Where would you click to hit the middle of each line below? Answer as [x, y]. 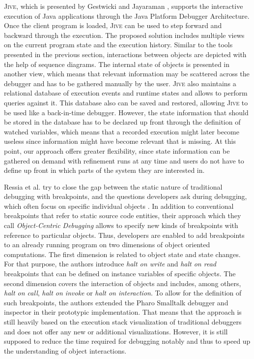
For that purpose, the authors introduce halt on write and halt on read [110, 264]
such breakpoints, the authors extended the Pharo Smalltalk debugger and [116, 302]
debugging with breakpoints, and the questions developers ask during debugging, [126, 196]
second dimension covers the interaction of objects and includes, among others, [123, 283]
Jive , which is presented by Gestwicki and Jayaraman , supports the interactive [124, 6]
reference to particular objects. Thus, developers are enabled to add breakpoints [124, 235]
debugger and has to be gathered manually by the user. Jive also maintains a [120, 83]
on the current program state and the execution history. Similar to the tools [118, 45]
